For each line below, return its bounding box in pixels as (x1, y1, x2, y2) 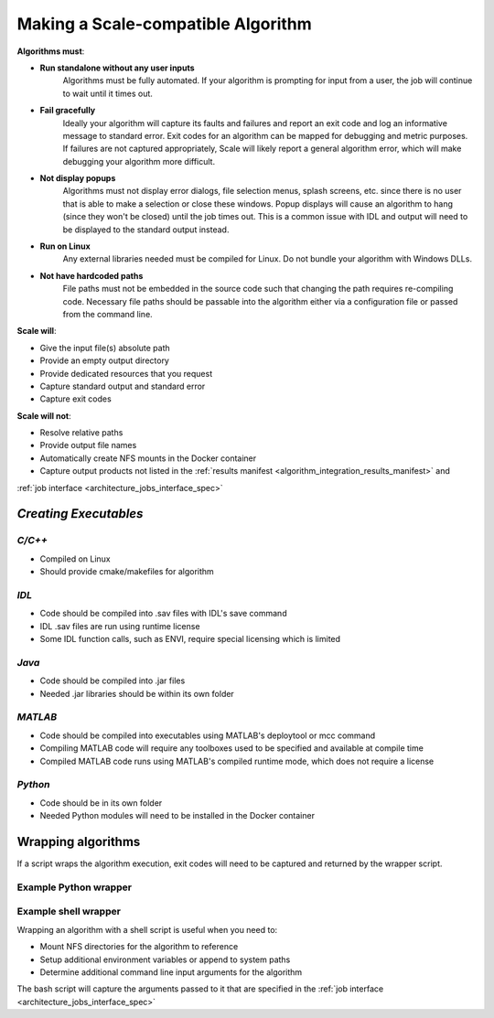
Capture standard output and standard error (39, 380, 206, 391)
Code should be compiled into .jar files (39, 675, 186, 686)
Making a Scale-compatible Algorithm (16, 14, 313, 34)
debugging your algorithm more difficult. (62, 155, 215, 166)
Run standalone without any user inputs (39, 62, 196, 73)
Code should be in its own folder (39, 797, 163, 809)
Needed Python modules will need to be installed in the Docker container (39, 810, 316, 821)
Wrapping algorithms (16, 833, 141, 850)
